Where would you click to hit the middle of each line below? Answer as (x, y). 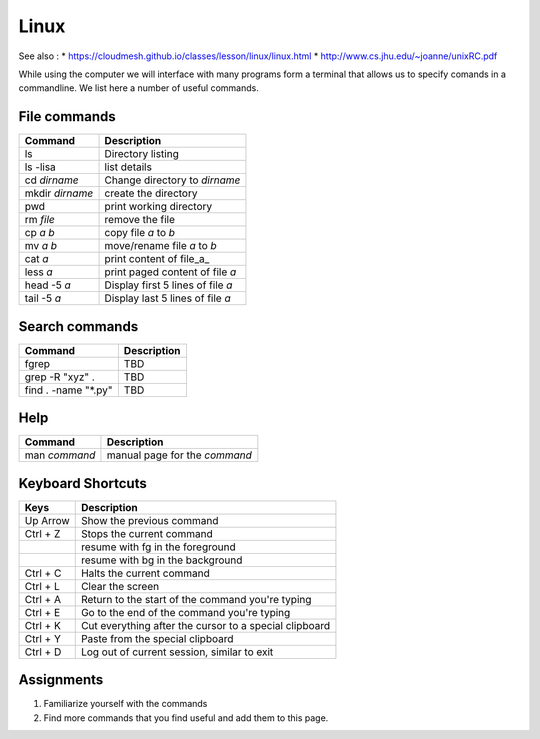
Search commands (78, 326)
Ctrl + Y (43, 638)
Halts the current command (145, 573)
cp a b (39, 233)
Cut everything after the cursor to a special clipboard (205, 625)
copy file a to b (139, 233)
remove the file (139, 220)
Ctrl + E (42, 612)
